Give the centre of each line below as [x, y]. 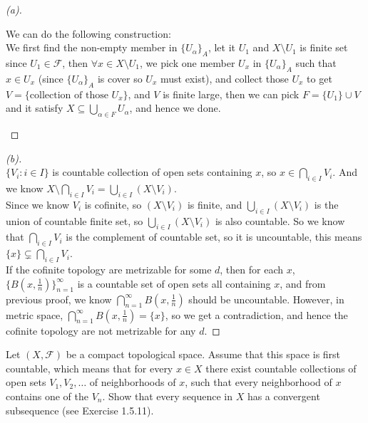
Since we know [38, 204]
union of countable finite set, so [75, 220]
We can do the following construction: [88, 33]
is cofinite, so [113, 204]
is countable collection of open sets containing [152, 172]
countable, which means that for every [90, 368]
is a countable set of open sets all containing [174, 283]
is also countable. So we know [280, 220]
